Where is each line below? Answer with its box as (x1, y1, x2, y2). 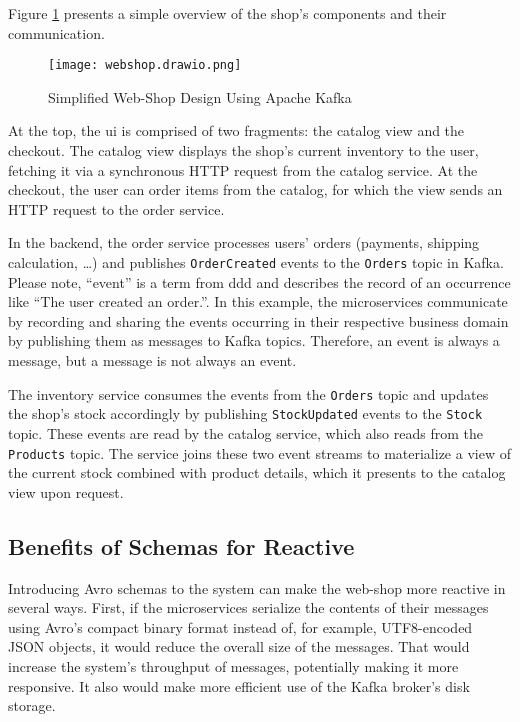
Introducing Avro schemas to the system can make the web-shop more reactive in (8, 577, 506, 598)
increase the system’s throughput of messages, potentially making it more (8, 655, 459, 676)
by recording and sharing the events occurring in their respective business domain (8, 310, 509, 331)
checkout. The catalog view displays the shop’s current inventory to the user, (8, 140, 479, 161)
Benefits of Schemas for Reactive (8, 530, 355, 561)
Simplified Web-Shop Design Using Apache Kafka (48, 86, 352, 107)
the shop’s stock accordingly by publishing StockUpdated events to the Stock (8, 403, 483, 424)
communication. (8, 22, 105, 43)
